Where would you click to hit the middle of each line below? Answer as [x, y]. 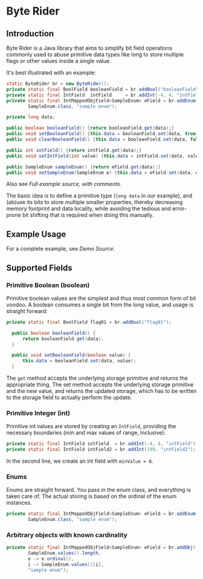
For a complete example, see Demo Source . [61, 249]
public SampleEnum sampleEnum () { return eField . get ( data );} [84, 167]
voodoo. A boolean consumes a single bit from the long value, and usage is [100, 305]
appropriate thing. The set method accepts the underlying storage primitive [100, 385]
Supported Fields [39, 268]
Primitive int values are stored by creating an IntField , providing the [91, 426]
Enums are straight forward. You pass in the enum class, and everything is [99, 490]
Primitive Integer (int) [38, 413]
